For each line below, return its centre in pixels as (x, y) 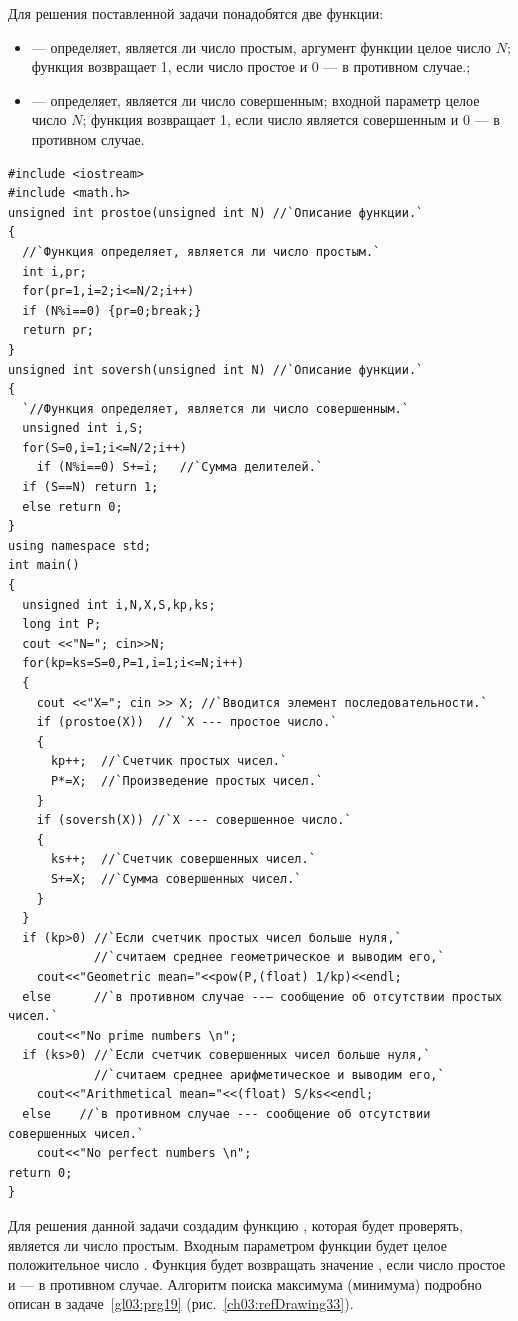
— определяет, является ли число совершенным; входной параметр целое (255, 99)
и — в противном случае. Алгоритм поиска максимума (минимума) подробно (245, 1283)
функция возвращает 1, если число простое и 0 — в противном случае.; (251, 66)
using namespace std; (80, 545)
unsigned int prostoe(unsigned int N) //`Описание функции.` (216, 212)
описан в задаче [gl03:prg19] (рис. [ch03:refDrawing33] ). (181, 1303)
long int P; (62, 624)
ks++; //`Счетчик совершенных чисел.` (183, 859)
